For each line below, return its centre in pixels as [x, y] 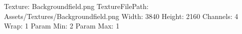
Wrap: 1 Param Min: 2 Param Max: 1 [62, 26]
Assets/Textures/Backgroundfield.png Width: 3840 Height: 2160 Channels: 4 [121, 16]
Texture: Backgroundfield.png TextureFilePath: [76, 6]
